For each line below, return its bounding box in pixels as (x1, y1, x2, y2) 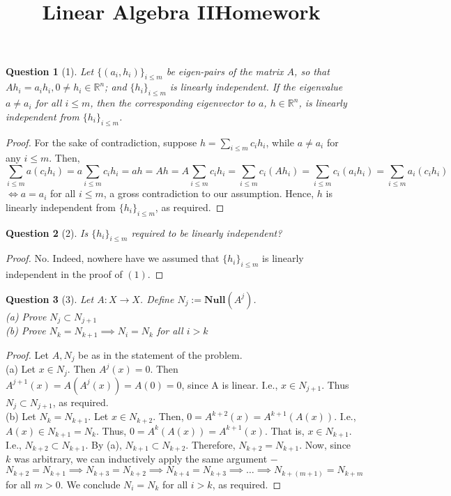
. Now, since (299, 437, 351, 452)
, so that (294, 63, 330, 78)
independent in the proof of (6, 267, 123, 281)
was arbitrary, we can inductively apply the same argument (13, 451, 268, 466)
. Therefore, (185, 437, 236, 452)
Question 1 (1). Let (6, 63, 94, 78)
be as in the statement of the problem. (78, 347, 243, 362)
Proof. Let (6, 347, 49, 362)
